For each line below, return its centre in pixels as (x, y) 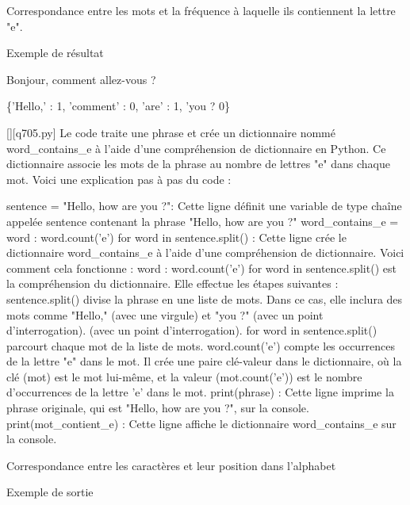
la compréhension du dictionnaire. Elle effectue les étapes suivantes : (172, 283)
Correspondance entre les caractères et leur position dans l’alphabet (171, 465)
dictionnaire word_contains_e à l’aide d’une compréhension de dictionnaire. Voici (205, 252)
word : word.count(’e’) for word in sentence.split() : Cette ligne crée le (176, 237)
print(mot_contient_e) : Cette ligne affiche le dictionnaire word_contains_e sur (201, 423)
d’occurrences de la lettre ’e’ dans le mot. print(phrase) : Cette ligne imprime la (200, 392)
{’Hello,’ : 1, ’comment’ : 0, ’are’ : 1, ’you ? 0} (118, 106)
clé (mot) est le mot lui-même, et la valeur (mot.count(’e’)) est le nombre (184, 376)
